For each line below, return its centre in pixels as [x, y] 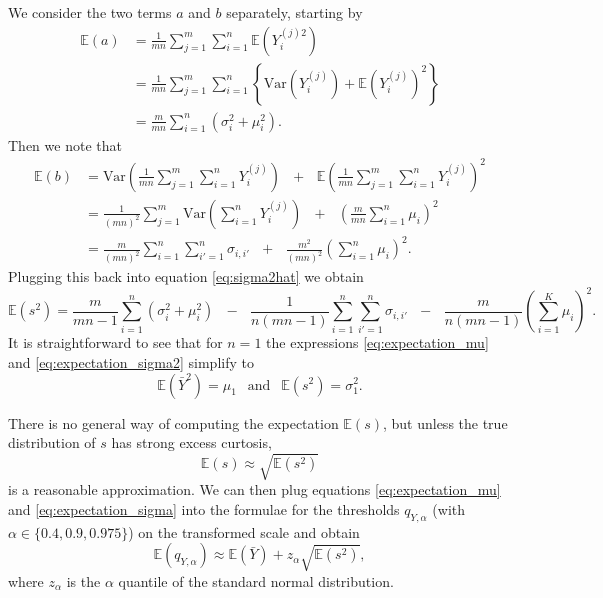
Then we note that [65, 144]
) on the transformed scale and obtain [244, 531]
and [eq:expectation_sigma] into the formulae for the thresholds [204, 508]
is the [83, 580]
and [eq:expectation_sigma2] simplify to [131, 361]
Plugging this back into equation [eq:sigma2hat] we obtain [186, 276]
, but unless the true [445, 422]
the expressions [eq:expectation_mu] [377, 342]
